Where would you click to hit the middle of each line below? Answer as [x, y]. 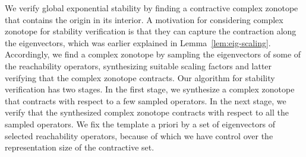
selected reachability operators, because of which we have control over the [139, 135]
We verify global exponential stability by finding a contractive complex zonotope [152, 8]
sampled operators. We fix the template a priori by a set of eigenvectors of [140, 124]
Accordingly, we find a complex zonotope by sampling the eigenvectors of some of [153, 54]
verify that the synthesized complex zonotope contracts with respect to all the [147, 112]
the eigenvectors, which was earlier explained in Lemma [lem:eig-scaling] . [138, 42]
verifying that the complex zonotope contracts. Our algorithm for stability [140, 77]
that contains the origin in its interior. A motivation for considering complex [144, 19]
